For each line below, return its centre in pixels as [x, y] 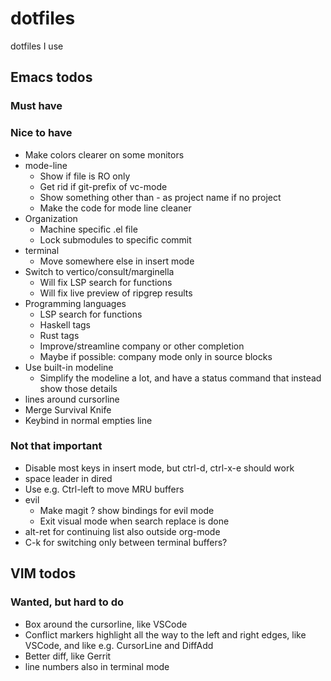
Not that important [56, 446]
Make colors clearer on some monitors [104, 154]
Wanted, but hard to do [67, 602]
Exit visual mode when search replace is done [134, 521]
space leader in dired [68, 478]
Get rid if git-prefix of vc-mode [103, 186]
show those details [78, 388]
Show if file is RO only [85, 176]
